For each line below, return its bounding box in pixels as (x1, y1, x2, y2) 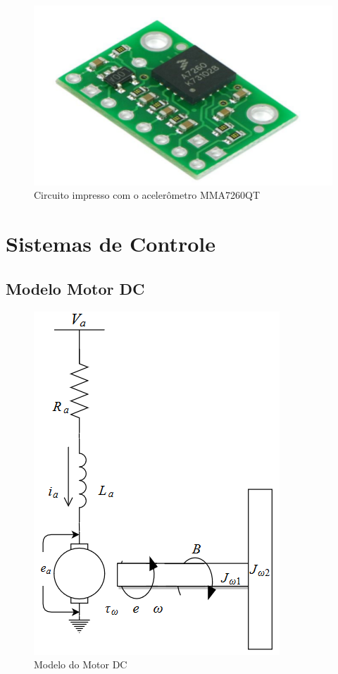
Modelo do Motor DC (34, 657, 127, 672)
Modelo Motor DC (6, 277, 145, 299)
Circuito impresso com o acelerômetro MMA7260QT (34, 188, 261, 202)
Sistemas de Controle (6, 229, 216, 258)
